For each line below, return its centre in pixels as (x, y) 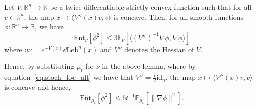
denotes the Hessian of (159, 49)
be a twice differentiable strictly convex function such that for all (151, 7)
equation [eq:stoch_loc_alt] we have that (69, 77)
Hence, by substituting (39, 66)
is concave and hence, (38, 87)
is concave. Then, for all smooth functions (178, 16)
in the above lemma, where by (149, 66)
